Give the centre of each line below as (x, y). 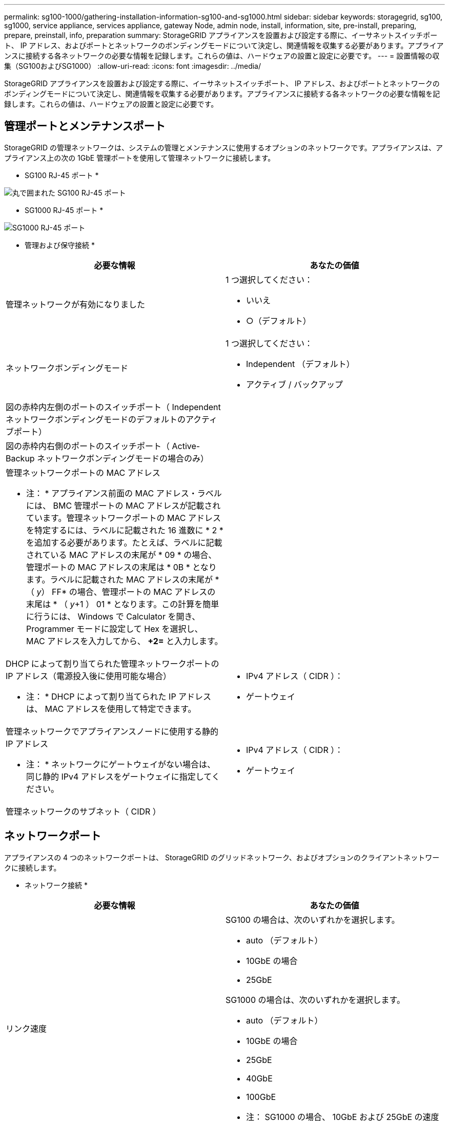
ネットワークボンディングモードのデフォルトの (96, 419)
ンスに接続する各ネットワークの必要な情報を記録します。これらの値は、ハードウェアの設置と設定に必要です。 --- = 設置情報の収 (222, 56)
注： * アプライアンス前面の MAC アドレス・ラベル (124, 493)
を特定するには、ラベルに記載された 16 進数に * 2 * (125, 530)
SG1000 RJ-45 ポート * (64, 210)
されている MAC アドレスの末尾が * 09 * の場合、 (121, 555)
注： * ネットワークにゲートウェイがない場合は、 (121, 764)
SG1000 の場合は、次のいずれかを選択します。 (315, 1000)
